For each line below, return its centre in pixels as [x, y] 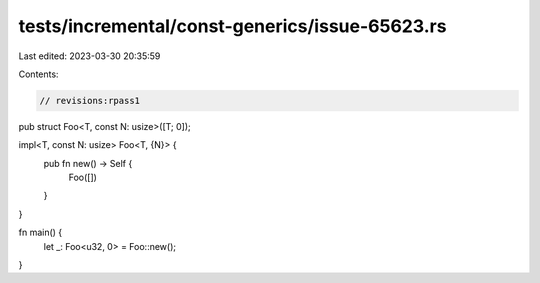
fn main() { [40, 232]
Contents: [38, 74]
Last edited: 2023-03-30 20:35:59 [89, 56]
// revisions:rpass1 [89, 100]
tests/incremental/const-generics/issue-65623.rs [232, 26]
